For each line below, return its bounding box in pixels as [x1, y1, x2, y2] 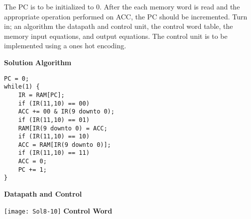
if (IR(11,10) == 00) [18, 100, 90, 107]
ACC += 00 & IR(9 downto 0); [18, 108, 115, 115]
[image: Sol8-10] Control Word [4, 205, 113, 216]
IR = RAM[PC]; [18, 91, 65, 99]
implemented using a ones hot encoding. [4, 40, 126, 51]
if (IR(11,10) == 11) [18, 149, 90, 157]
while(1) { [4, 83, 40, 91]
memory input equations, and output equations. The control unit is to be [4, 30, 228, 41]
